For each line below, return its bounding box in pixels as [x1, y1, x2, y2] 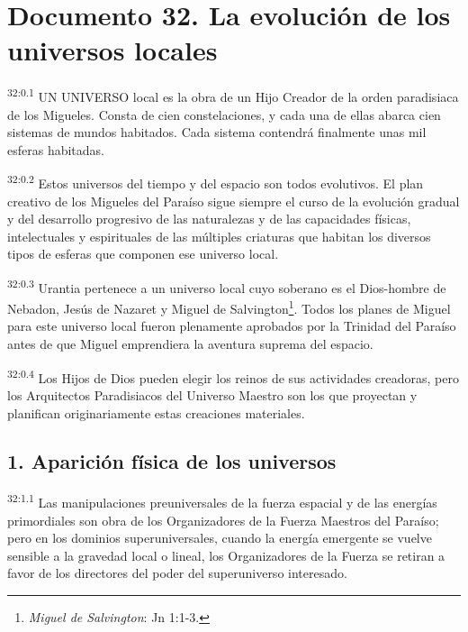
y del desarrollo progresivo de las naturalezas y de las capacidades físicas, [7, 209, 411, 228]
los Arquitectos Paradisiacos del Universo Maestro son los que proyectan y [7, 385, 418, 404]
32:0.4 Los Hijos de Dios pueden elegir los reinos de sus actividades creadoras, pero [7, 365, 459, 387]
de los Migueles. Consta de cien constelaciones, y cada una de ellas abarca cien [7, 105, 441, 124]
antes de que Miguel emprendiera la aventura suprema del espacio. [7, 334, 373, 353]
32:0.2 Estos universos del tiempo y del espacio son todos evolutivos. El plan [7, 171, 424, 192]
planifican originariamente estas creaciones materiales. [7, 403, 305, 422]
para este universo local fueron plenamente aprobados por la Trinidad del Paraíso [7, 316, 456, 335]
